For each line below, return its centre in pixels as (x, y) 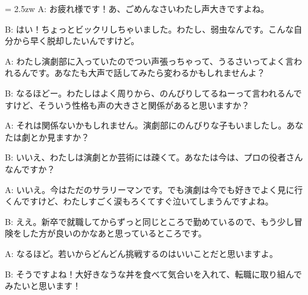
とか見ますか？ (59, 137)
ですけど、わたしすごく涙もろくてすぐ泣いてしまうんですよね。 (147, 201)
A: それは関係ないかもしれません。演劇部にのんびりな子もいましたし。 (146, 125)
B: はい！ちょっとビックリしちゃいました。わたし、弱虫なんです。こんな (149, 29)
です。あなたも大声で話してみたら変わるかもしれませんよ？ (148, 73)
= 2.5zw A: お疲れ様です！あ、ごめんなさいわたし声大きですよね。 (137, 8)
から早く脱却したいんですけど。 (76, 41)
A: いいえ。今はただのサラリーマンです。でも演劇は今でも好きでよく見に (150, 189)
